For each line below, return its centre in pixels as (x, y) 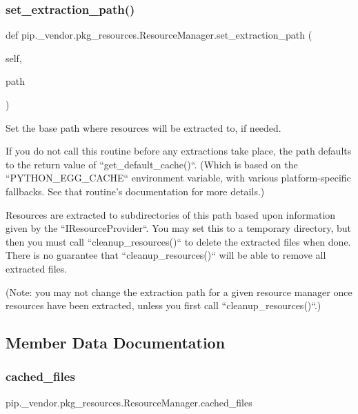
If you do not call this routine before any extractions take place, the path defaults (179, 151)
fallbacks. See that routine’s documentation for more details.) (135, 191)
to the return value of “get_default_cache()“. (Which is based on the (152, 164)
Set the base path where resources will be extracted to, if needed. (143, 127)
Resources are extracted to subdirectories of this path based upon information (171, 214)
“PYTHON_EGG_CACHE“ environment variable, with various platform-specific (178, 178)
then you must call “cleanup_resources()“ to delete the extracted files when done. (178, 241)
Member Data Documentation (116, 343)
